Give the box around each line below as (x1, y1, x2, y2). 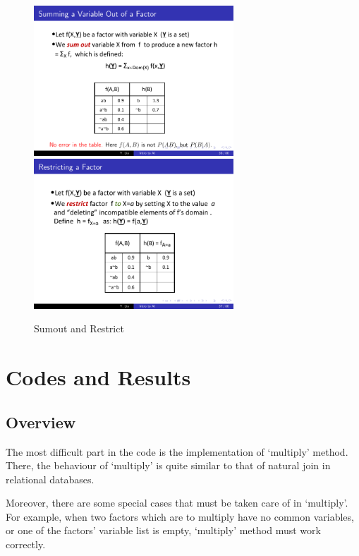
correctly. (6, 537, 46, 552)
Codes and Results (6, 363, 191, 392)
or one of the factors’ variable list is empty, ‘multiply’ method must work (6, 523, 321, 538)
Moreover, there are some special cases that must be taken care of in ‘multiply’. (6, 495, 348, 510)
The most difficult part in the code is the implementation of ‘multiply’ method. (6, 444, 348, 459)
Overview (6, 411, 76, 433)
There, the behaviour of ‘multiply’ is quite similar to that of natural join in (6, 458, 331, 473)
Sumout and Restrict (34, 321, 124, 336)
